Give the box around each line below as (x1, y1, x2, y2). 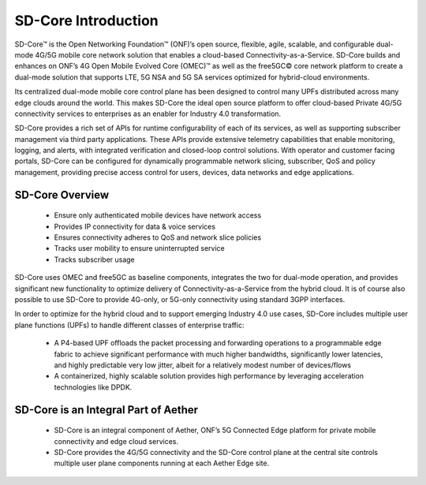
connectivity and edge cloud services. (54, 436, 179, 446)
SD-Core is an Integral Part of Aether (14, 403, 199, 416)
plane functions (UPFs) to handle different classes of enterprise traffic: (14, 320, 245, 330)
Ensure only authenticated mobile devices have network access (54, 211, 262, 220)
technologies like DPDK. (54, 382, 133, 392)
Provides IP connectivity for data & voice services (54, 222, 216, 231)
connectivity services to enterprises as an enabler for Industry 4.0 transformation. (14, 109, 282, 118)
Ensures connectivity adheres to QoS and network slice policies (54, 233, 262, 242)
